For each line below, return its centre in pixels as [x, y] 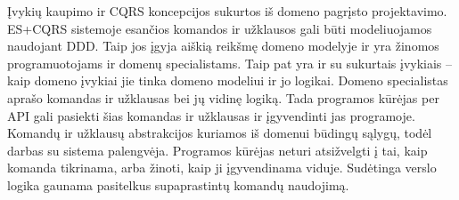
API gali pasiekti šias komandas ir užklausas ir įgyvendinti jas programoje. [211, 115]
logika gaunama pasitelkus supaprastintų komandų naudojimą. [178, 184]
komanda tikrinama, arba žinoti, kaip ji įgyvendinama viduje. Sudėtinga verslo [222, 168]
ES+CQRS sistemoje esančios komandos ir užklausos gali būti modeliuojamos [220, 28]
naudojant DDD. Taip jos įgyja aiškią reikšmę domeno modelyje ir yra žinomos [223, 46]
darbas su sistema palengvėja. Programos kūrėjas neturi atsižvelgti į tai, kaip [217, 150]
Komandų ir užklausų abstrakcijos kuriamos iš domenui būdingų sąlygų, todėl [220, 133]
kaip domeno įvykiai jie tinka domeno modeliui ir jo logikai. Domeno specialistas [228, 80]
